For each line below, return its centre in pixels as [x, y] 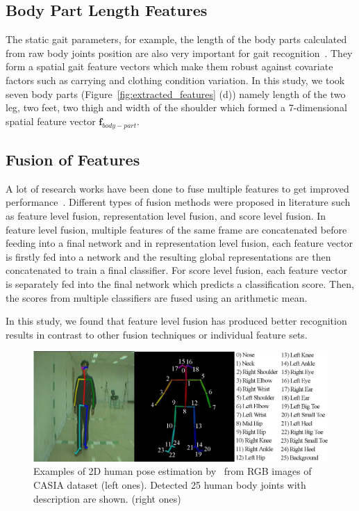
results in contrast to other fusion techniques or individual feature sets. [157, 334]
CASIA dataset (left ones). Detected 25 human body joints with [170, 485]
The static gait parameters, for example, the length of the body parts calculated [176, 39]
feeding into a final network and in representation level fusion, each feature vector [179, 243]
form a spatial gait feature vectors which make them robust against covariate [169, 66]
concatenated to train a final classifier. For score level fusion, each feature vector [176, 270]
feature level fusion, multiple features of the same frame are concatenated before [176, 229]
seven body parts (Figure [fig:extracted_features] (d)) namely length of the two [176, 94]
